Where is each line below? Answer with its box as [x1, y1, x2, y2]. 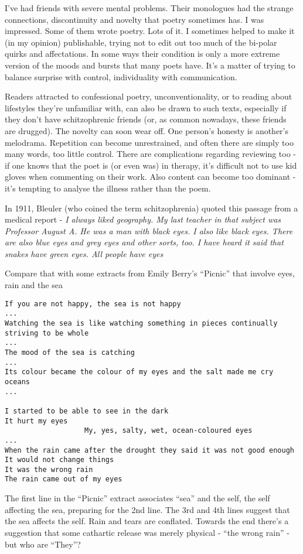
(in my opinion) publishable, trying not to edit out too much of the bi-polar [5, 36, 277, 48]
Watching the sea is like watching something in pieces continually [5, 319, 278, 327]
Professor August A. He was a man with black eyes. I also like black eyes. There [5, 224, 293, 237]
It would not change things [5, 456, 114, 464]
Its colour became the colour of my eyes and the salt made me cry [5, 368, 274, 377]
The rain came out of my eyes [5, 475, 122, 484]
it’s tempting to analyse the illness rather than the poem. [5, 182, 211, 194]
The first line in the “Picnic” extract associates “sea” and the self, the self [5, 492, 270, 504]
